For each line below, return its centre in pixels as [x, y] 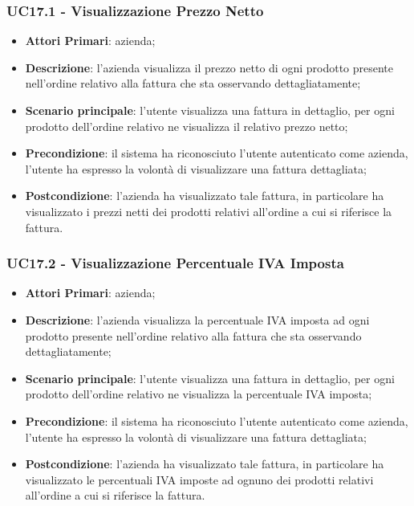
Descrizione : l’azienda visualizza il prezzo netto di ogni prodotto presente [209, 67]
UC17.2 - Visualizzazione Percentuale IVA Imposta [175, 263]
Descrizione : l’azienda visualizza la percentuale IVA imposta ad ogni [197, 319]
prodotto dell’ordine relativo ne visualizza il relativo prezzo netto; [187, 126]
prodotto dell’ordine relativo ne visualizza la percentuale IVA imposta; [199, 394]
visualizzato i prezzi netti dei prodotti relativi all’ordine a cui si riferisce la [209, 211]
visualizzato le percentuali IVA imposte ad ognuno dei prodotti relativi [199, 479]
